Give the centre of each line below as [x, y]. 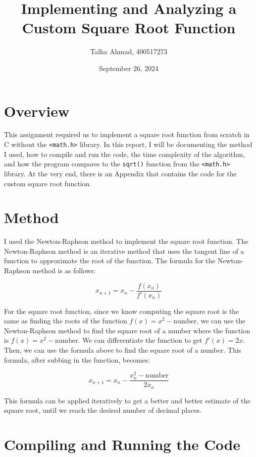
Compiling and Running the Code [122, 444]
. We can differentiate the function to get [140, 340]
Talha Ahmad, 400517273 [129, 51]
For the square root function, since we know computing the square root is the [122, 311]
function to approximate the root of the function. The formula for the [110, 261]
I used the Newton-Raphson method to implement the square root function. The [126, 241]
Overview [37, 111]
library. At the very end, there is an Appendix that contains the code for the [120, 173]
